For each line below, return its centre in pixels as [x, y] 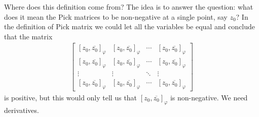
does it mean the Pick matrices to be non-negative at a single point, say [116, 16]
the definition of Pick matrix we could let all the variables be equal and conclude [130, 26]
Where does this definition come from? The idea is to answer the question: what [129, 7]
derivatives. [22, 110]
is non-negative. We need [209, 97]
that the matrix [28, 36]
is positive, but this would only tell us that [71, 97]
